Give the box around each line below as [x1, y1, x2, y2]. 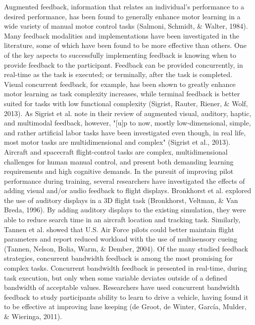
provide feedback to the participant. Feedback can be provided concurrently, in [4, 59, 243, 70]
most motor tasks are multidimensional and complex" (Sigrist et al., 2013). [4, 137, 231, 147]
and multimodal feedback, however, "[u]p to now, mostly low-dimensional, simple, [4, 118, 251, 128]
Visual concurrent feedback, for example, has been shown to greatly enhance [4, 79, 236, 89]
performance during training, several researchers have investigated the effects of [4, 175, 245, 186]
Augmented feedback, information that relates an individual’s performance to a [4, 1, 244, 11]
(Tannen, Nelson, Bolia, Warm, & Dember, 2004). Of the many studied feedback [4, 243, 248, 253]
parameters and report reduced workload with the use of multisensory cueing [4, 234, 238, 244]
